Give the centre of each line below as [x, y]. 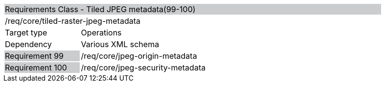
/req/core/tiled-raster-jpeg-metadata [73, 21]
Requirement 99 [34, 56]
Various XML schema [120, 44]
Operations [101, 33]
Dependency [28, 44]
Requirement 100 [36, 68]
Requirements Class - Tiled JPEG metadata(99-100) [100, 9]
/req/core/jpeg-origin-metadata [139, 56]
